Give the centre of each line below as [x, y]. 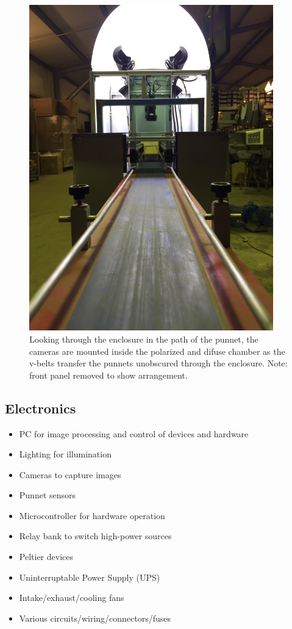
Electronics [41, 408]
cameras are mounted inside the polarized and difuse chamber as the [157, 351]
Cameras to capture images [70, 474]
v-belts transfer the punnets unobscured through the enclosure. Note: [158, 363]
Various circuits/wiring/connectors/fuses [95, 618]
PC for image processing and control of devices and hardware [134, 433]
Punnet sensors [48, 495]
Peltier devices [46, 557]
